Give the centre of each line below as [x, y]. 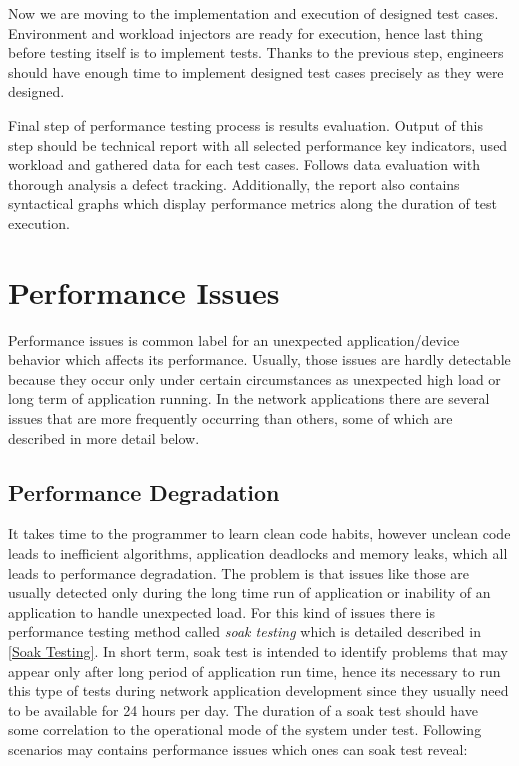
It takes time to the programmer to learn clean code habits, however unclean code [259, 533]
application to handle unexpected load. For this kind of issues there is [221, 611]
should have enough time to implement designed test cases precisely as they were [256, 71]
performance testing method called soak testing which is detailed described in [244, 631]
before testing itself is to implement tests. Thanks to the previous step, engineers [256, 52]
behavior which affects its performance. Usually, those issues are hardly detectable [259, 359]
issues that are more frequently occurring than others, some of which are [230, 418]
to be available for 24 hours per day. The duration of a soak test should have [243, 709]
